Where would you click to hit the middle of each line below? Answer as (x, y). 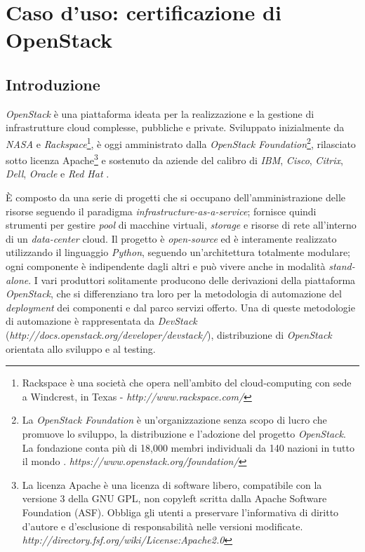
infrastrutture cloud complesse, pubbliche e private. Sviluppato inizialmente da (175, 127)
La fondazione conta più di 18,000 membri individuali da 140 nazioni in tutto (188, 447)
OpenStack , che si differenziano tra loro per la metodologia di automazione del (174, 294)
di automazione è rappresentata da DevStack (101, 321)
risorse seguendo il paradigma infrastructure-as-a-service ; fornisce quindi (161, 211)
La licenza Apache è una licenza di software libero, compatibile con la (172, 484)
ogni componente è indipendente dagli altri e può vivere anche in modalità (166, 266)
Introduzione (53, 84)
